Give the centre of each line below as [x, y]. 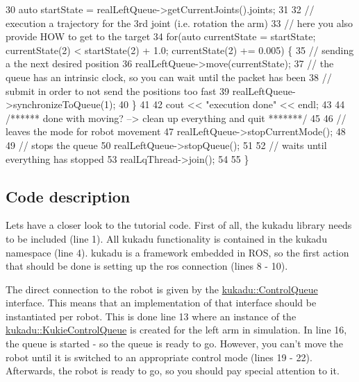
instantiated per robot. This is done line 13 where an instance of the [151, 316]
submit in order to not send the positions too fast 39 [118, 90]
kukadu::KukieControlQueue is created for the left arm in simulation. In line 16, [176, 330]
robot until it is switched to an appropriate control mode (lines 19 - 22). [159, 357]
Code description [68, 196]
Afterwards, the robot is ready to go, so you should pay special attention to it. [173, 371]
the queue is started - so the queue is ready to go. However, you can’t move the [175, 344]
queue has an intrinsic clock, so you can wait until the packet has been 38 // [169, 77]
